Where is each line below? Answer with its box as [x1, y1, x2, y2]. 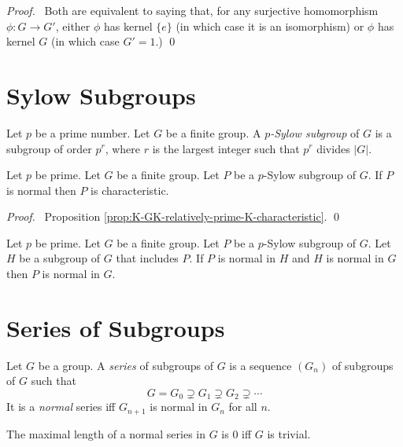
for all [228, 398, 257, 415]
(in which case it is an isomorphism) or [176, 17, 364, 34]
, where [105, 140, 141, 156]
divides [316, 140, 350, 156]
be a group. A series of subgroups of [38, 357, 214, 373]
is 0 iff [221, 425, 252, 442]
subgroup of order [6, 140, 92, 156]
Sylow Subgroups [6, 79, 196, 111]
